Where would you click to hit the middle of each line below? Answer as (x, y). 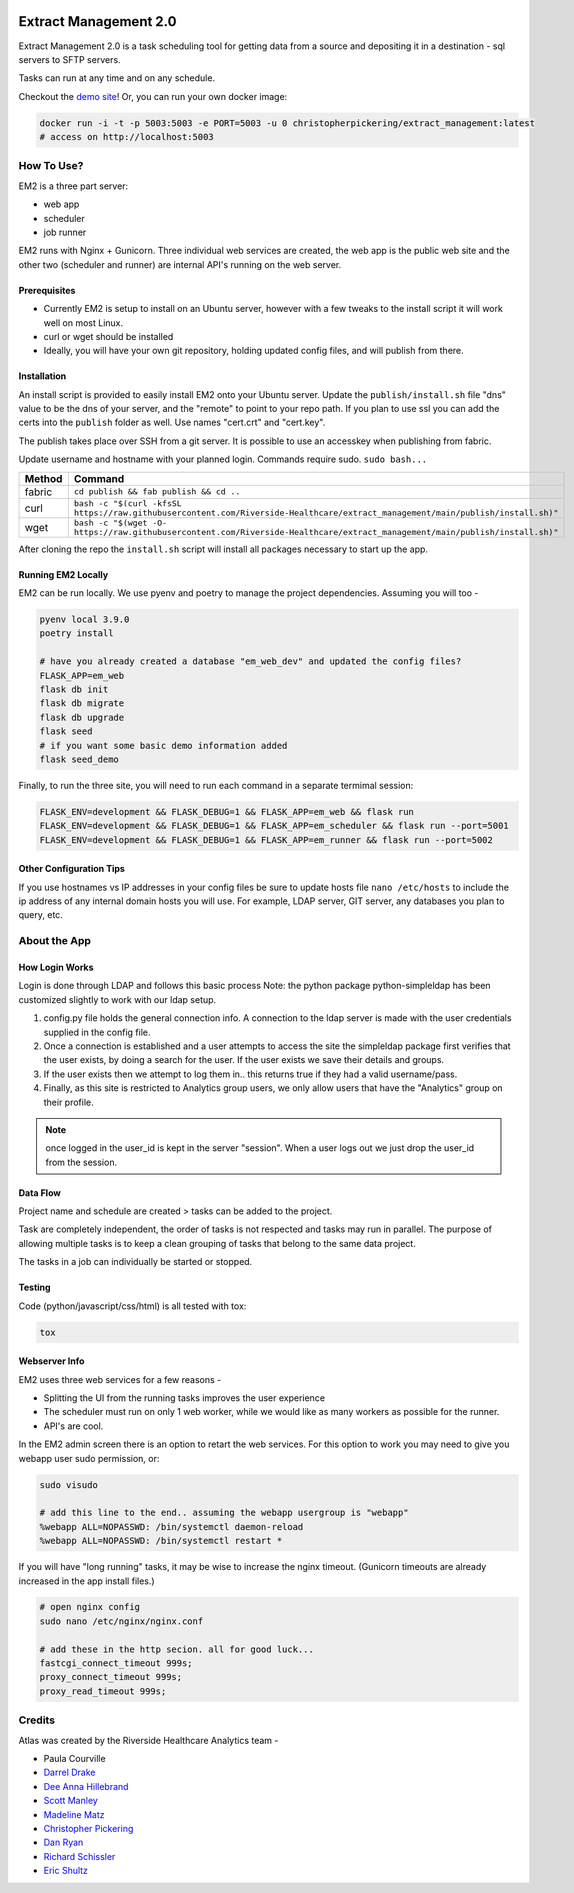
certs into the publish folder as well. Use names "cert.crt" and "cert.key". (172, 422)
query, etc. (41, 915)
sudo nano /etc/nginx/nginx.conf (121, 1621)
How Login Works (56, 967)
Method (43, 478)
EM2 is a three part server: (73, 186)
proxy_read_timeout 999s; (103, 1691)
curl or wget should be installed (108, 336)
